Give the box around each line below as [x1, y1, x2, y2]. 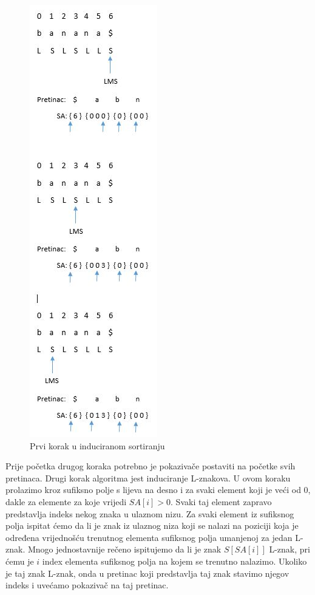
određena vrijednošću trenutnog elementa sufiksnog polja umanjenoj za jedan [5, 531, 293, 543]
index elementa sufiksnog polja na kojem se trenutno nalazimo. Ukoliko [42, 554, 307, 567]
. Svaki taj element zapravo [171, 495, 272, 508]
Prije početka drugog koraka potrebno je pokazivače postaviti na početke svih [5, 460, 296, 472]
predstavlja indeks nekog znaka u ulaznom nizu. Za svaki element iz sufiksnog [5, 507, 294, 520]
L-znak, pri [269, 543, 310, 556]
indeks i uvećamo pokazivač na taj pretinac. [5, 579, 169, 591]
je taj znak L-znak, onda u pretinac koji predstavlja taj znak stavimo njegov [5, 566, 290, 579]
